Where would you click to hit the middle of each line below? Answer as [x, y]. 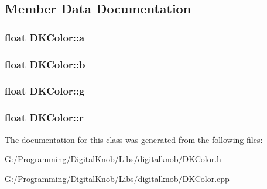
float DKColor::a [45, 37]
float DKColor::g [45, 91]
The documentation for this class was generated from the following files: [134, 139]
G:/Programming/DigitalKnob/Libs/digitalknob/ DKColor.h [113, 159]
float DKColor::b [45, 64]
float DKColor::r [44, 118]
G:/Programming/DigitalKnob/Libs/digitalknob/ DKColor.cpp [117, 178]
